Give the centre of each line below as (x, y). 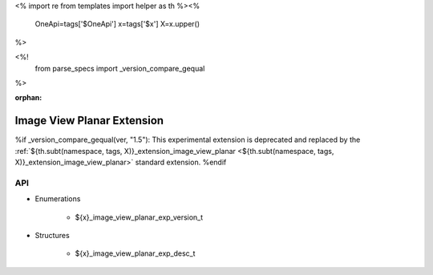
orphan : (28, 98)
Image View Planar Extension (89, 121)
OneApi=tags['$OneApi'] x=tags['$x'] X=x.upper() (117, 24)
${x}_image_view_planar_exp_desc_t (135, 253)
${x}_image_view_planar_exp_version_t (139, 217)
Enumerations (58, 199)
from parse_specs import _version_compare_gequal (120, 68)
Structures (52, 235)
